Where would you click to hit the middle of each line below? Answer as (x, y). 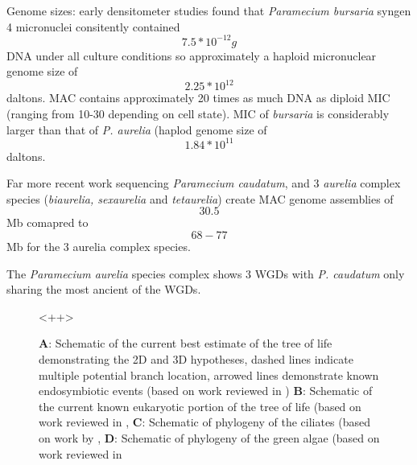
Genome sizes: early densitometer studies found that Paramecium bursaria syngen (209, 10)
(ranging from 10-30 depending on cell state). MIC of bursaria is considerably (198, 113)
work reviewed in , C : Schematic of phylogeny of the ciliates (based (205, 422)
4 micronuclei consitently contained (93, 26)
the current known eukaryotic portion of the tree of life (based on (200, 406)
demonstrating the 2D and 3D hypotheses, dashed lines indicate (196, 359)
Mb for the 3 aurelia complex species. (99, 247)
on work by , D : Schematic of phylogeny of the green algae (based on (209, 437)
